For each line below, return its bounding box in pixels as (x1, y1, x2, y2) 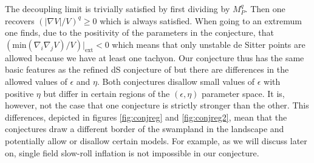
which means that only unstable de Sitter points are (112, 38, 305, 50)
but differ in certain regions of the (43, 87, 170, 99)
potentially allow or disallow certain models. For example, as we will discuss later (5, 134, 307, 147)
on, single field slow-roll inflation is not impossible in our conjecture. (5, 146, 259, 159)
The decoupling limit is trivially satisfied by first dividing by (5, 2, 230, 15)
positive (5, 87, 34, 99)
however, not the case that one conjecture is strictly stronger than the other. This (5, 99, 309, 111)
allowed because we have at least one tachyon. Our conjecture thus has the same (5, 51, 304, 64)
